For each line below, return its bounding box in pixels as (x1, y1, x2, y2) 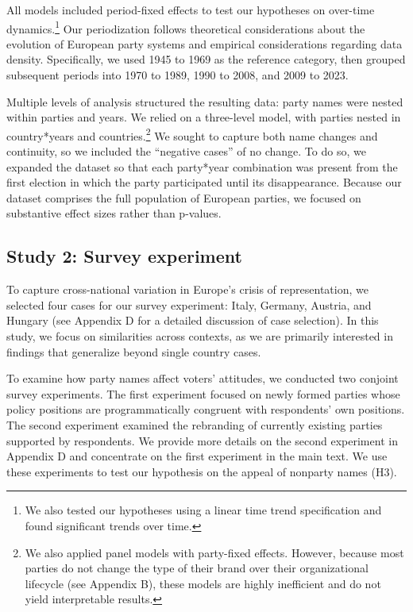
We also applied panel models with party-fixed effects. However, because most (25, 544, 404, 560)
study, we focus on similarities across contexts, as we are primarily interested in (6, 328, 393, 344)
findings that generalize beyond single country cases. (6, 343, 261, 360)
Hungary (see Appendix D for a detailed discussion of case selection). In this (6, 312, 379, 329)
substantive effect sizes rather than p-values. (6, 205, 222, 221)
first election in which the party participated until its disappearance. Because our (6, 174, 402, 191)
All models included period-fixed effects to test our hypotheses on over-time (6, 2, 375, 17)
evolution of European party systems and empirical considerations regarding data (6, 35, 403, 52)
